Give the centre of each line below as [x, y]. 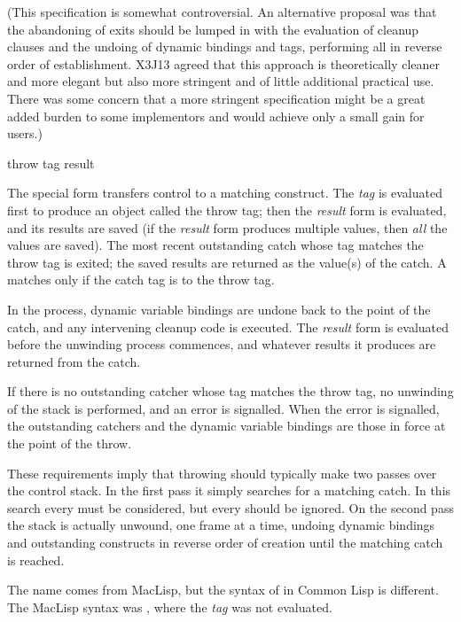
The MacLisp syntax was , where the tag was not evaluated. [170, 606]
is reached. [36, 560]
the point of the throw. [70, 443]
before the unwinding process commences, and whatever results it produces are [222, 344]
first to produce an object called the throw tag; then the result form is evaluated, [227, 210]
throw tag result [51, 163]
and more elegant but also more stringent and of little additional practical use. [221, 81]
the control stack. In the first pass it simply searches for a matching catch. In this [229, 490]
